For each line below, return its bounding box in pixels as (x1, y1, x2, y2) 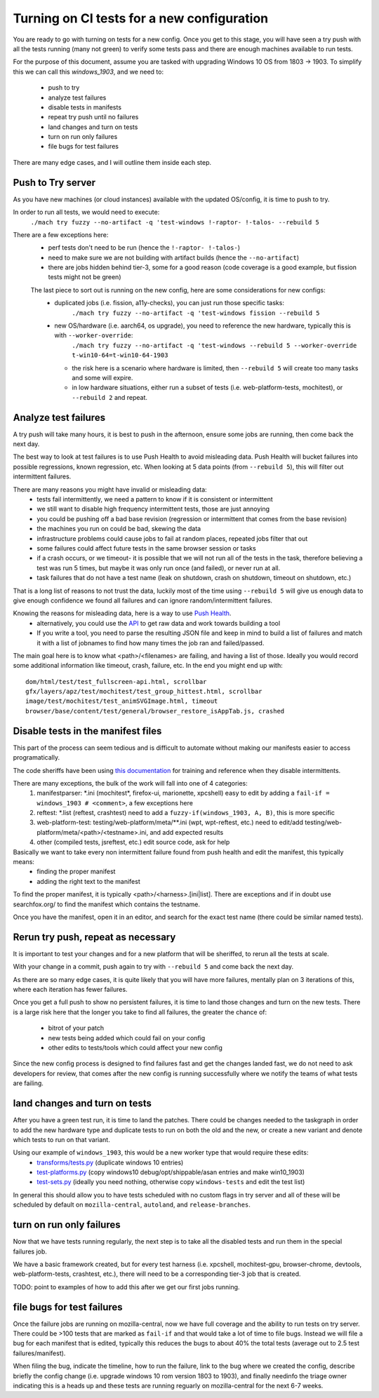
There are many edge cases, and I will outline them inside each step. (13, 158, 212, 166)
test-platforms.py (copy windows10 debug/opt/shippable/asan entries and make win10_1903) (36, 1168, 305, 1176)
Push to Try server (13, 176, 96, 189)
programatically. (13, 753, 60, 762)
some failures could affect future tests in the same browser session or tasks (36, 544, 256, 552)
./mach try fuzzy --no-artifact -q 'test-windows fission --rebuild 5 (72, 309, 320, 317)
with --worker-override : (54, 331, 133, 340)
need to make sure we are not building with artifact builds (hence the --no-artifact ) (48, 253, 300, 262)
